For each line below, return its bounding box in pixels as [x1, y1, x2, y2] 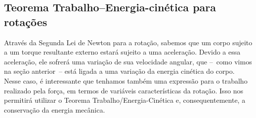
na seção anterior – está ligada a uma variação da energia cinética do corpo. [4, 66, 235, 76]
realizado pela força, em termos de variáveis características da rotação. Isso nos [4, 85, 244, 95]
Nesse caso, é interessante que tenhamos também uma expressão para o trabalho [4, 75, 248, 86]
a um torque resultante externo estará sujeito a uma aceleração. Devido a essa [4, 47, 241, 57]
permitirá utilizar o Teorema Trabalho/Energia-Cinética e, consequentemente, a [4, 95, 246, 105]
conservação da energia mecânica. [4, 104, 105, 115]
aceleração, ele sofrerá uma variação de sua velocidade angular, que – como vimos [4, 56, 252, 66]
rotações [4, 14, 47, 29]
